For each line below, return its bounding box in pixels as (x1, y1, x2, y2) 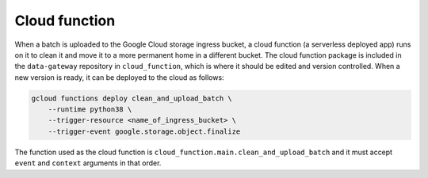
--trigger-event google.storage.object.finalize (48, 127, 241, 136)
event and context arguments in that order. (14, 158, 162, 168)
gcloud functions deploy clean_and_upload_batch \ (31, 93, 233, 103)
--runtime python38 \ (48, 105, 132, 114)
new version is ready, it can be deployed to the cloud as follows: (14, 72, 225, 82)
